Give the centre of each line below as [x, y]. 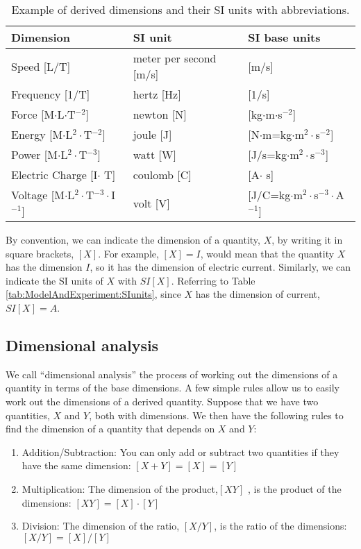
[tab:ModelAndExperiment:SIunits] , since [93, 294]
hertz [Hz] [157, 94]
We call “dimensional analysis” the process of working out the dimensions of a [172, 374]
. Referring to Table [213, 280]
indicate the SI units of [54, 280]
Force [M [33, 114]
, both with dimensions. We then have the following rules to [216, 415]
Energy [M [37, 134]
